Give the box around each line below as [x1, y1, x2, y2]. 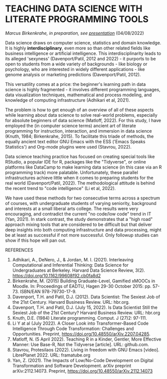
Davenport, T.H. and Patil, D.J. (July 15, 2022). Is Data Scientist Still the [12, 304, 158, 310]
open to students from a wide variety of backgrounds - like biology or [5, 61, 148, 67]
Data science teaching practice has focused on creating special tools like [5, 153, 155, 160]
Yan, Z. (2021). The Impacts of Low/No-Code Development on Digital [12, 357, 154, 363]
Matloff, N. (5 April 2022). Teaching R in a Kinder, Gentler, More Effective [12, 336, 162, 342]
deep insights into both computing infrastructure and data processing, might [5, 226, 162, 232]
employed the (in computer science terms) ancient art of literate [5, 123, 136, 129]
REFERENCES [5, 247, 33, 253]
